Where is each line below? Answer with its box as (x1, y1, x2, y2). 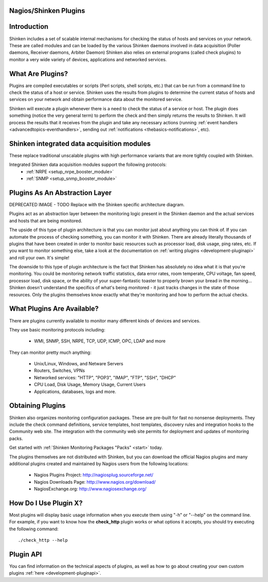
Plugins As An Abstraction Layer (9, 188, 112, 197)
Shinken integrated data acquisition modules (9, 139, 151, 148)
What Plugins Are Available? (9, 305, 99, 313)
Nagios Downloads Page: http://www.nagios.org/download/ (34, 479, 156, 485)
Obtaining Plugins (9, 402, 66, 410)
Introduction (9, 22, 49, 31)
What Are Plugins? (9, 70, 68, 78)
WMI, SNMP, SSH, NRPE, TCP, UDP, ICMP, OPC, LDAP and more (34, 338, 166, 344)
